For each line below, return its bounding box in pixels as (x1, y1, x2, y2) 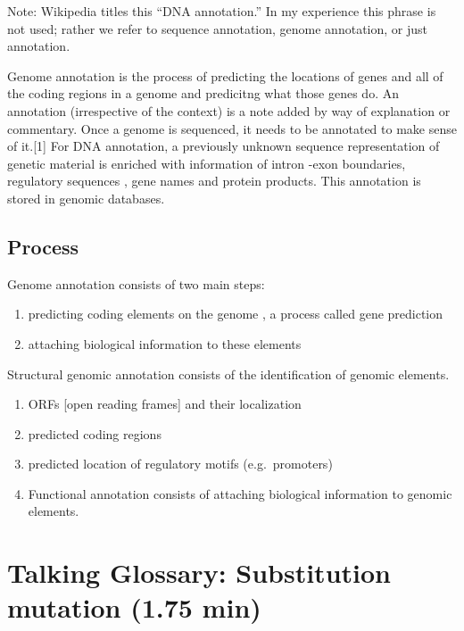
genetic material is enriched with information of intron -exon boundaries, (7, 154, 406, 172)
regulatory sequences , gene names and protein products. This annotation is (7, 171, 421, 190)
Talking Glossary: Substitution (7, 554, 391, 591)
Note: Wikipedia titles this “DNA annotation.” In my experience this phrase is (7, 2, 436, 20)
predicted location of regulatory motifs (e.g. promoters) (28, 454, 333, 473)
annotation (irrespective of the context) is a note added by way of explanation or (7, 101, 451, 120)
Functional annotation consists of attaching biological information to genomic (28, 484, 452, 502)
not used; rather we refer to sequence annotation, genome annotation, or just (7, 19, 427, 37)
